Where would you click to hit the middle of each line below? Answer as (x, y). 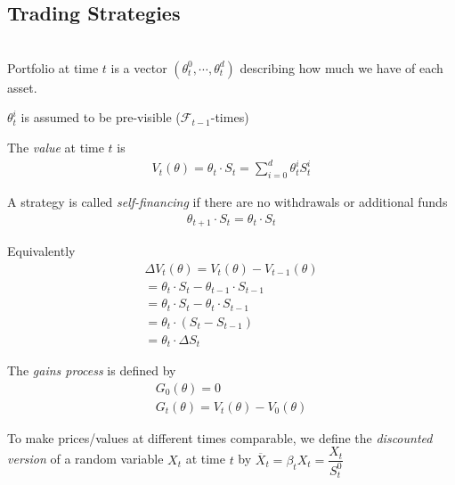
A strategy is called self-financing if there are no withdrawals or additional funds (227, 201)
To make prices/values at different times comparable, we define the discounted (220, 437)
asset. (22, 87)
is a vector (139, 67)
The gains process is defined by (92, 370)
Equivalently (41, 250)
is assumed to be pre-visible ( (101, 117)
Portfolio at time (53, 67)
